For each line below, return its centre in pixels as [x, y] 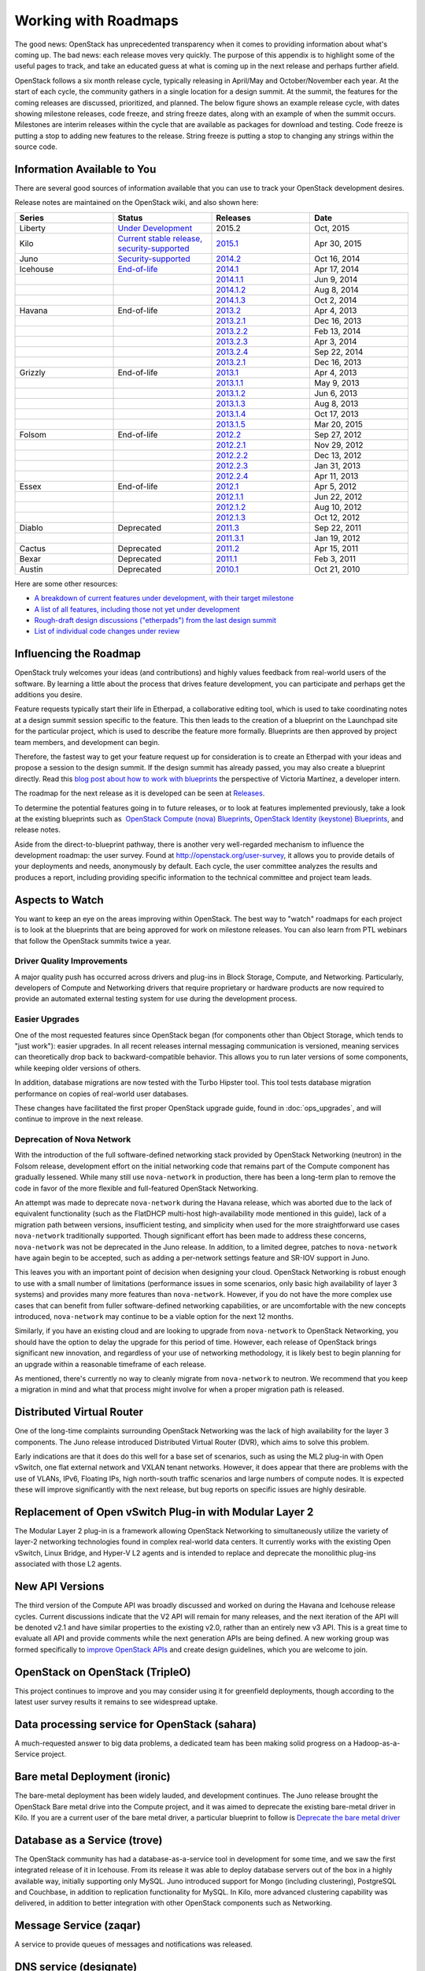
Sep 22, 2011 [338, 527]
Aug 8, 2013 [336, 404]
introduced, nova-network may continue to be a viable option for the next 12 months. [154, 1316]
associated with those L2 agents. [68, 1564]
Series [32, 218]
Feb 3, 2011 [334, 558]
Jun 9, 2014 [336, 279]
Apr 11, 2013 [336, 475]
